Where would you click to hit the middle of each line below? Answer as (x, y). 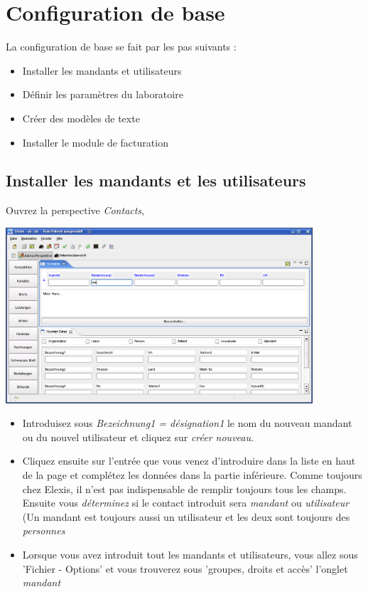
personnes (44, 530)
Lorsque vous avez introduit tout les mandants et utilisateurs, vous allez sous (190, 555)
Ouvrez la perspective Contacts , (75, 210)
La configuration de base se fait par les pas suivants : (121, 47)
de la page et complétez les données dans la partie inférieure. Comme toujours (192, 475)
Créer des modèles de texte (81, 118)
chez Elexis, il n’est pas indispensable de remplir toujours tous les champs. (184, 488)
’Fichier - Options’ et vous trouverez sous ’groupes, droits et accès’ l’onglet (185, 568)
